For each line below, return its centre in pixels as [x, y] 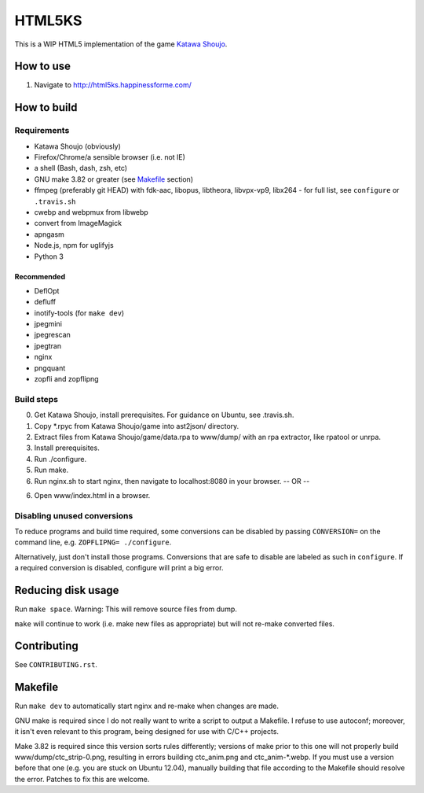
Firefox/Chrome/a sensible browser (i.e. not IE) [110, 157]
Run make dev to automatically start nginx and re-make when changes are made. [146, 706]
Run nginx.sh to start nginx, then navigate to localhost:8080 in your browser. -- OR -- [172, 481]
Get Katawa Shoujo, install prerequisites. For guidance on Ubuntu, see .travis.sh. [164, 415]
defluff [45, 302]
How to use [42, 66]
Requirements [42, 131]
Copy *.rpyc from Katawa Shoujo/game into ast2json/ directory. [137, 426]
